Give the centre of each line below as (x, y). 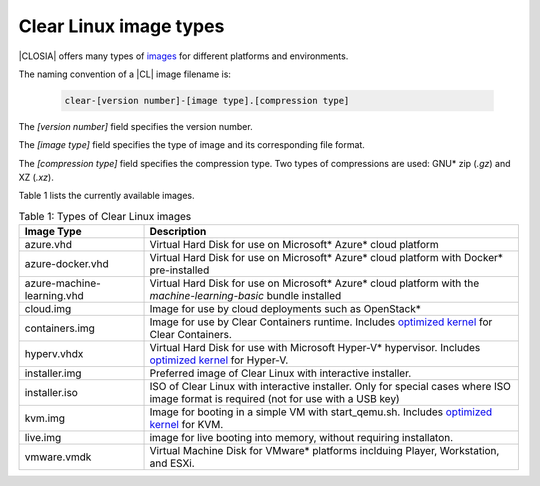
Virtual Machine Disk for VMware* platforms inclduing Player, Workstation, (324, 451)
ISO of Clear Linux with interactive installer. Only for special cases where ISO (330, 387)
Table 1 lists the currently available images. (106, 196)
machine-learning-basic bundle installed (245, 296)
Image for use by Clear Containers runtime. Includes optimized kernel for (321, 322)
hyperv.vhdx (54, 354)
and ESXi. (172, 463)
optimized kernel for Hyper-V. (219, 360)
